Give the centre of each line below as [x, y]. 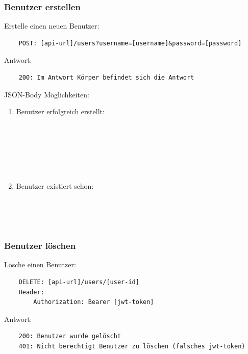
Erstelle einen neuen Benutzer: [52, 26]
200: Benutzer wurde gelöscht [70, 336]
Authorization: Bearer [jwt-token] [94, 302]
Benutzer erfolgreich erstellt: [60, 111]
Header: [31, 292]
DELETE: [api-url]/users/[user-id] [79, 282]
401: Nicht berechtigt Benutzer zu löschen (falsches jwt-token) [132, 346]
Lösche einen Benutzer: [40, 264]
